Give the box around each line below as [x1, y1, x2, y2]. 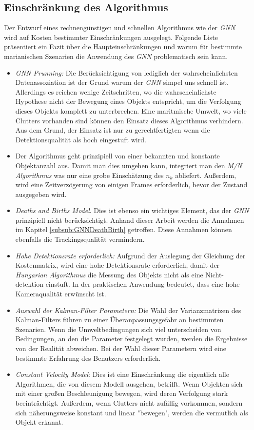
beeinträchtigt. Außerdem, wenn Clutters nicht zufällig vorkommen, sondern [15, 397, 243, 408]
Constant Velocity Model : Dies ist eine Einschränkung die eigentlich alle [15, 369, 229, 379]
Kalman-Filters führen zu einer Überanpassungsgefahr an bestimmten [15, 314, 224, 325]
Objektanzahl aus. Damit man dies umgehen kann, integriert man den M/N [15, 160, 242, 170]
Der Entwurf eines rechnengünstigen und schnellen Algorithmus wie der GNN [4, 22, 235, 33]
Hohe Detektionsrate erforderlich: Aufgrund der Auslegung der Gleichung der [15, 250, 246, 260]
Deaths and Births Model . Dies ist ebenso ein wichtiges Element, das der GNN [15, 205, 249, 215]
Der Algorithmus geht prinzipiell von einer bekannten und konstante [15, 151, 220, 161]
